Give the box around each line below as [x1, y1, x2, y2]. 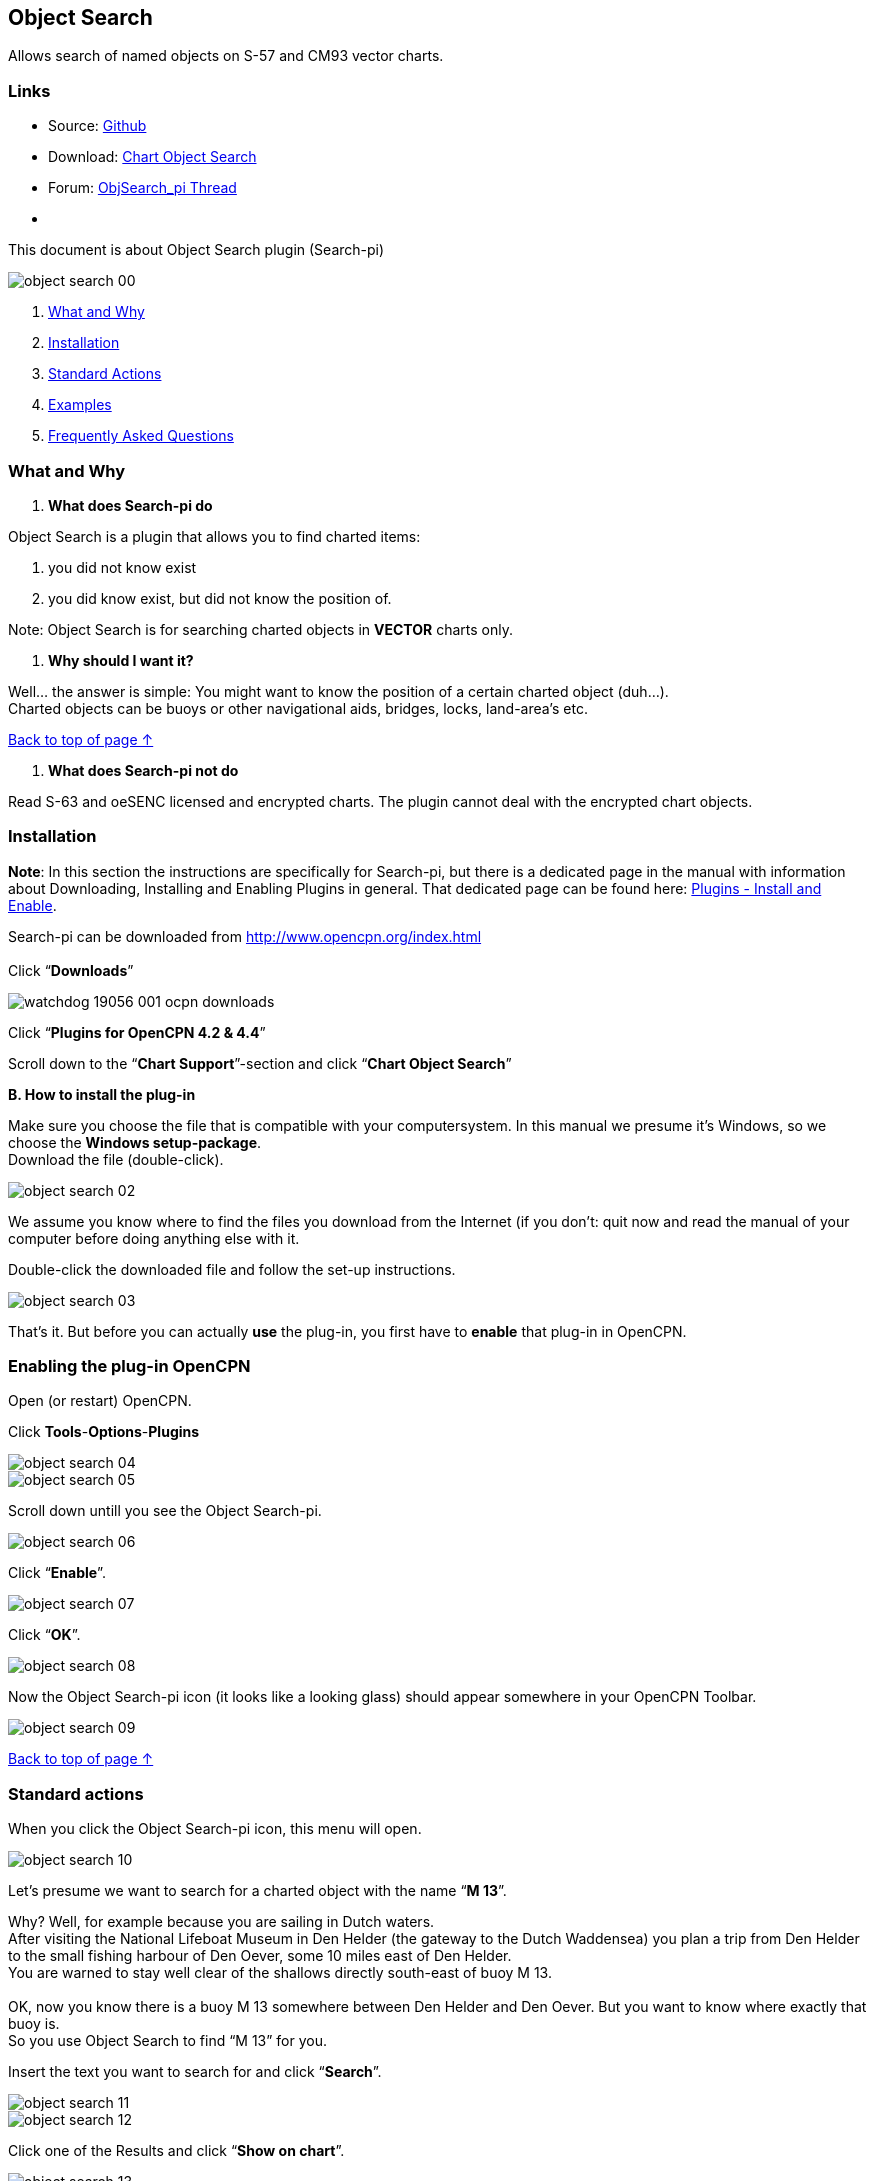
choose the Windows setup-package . [8, 1133, 262, 1151]
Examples [48, 396, 112, 414]
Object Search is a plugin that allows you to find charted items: [8, 527, 421, 545]
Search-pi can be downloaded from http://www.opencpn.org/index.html [8, 927, 482, 945]
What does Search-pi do [48, 496, 213, 514]
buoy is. [8, 2015, 60, 2033]
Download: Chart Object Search [48, 148, 257, 166]
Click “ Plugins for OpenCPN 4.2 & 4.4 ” [8, 1023, 266, 1041]
